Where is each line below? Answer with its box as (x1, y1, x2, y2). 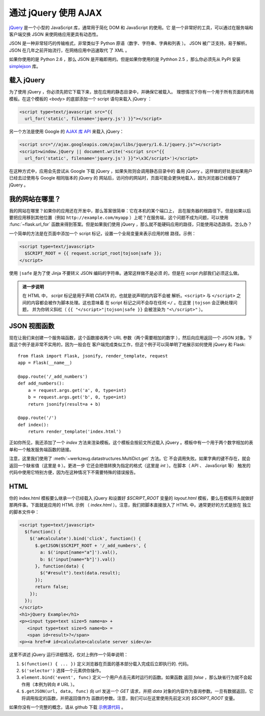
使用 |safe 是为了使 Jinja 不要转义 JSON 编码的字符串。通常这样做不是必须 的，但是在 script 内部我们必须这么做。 (9, 270, 242, 276)
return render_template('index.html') (27, 429, 122, 435)
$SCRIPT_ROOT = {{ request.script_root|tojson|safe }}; (25, 251, 162, 256)
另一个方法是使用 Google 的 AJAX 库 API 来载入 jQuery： (9, 128, 124, 135)
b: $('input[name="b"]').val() (40, 556, 115, 562)
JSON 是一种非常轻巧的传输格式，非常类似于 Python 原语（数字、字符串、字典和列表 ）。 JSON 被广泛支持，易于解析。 (9, 40, 250, 46)
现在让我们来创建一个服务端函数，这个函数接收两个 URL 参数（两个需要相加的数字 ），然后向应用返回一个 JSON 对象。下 (9, 334, 253, 340)
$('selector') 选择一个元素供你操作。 (21, 668, 104, 674)
